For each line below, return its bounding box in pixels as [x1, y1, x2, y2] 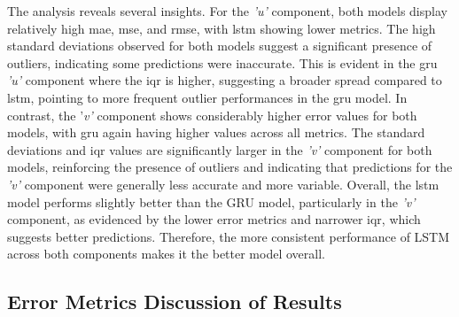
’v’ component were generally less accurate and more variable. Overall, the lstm [7, 174, 440, 193]
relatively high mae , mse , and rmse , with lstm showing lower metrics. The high [7, 19, 436, 37]
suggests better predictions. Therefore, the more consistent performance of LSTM [7, 227, 450, 245]
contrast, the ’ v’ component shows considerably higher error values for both [7, 105, 417, 124]
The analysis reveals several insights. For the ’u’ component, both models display [7, 2, 447, 19]
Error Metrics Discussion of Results [7, 288, 342, 315]
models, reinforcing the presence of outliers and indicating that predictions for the [7, 158, 453, 176]
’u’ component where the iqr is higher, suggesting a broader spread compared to [7, 71, 442, 89]
